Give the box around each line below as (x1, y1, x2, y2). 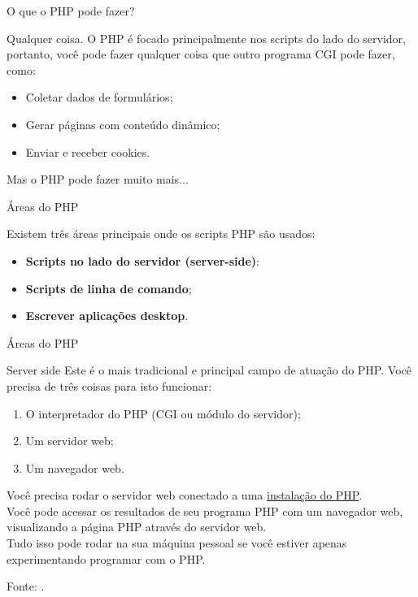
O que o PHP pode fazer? (7, 2, 135, 19)
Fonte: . (7, 578, 45, 595)
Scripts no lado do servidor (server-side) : (25, 252, 259, 269)
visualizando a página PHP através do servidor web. (7, 518, 267, 535)
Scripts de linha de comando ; (25, 279, 192, 296)
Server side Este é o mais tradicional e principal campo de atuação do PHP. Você (7, 361, 411, 379)
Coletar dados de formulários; (25, 89, 173, 106)
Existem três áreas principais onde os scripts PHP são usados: (7, 225, 316, 242)
